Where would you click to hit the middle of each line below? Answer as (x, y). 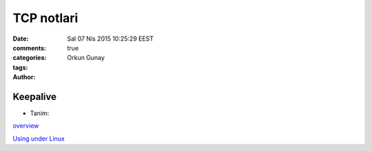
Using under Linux (39, 139)
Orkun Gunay (86, 58)
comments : (29, 48)
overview (26, 126)
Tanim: (40, 113)
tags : (20, 67)
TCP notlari (45, 18)
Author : (24, 77)
